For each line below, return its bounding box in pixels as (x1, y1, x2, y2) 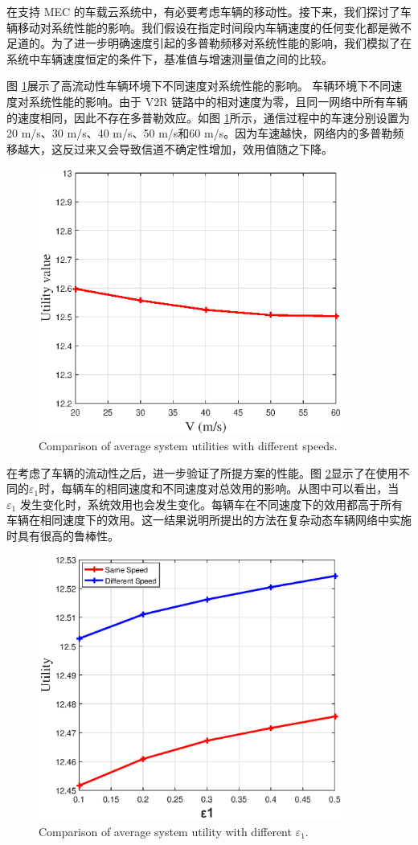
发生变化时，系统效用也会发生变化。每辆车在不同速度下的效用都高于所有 (19, 495, 403, 512)
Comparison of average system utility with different (39, 822, 292, 839)
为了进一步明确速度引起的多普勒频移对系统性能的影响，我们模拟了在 (51, 35, 412, 51)
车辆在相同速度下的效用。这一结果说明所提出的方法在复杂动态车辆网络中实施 (6, 511, 412, 528)
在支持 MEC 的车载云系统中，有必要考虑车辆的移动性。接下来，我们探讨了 (6, 3, 400, 19)
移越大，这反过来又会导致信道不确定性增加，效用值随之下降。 (6, 140, 333, 157)
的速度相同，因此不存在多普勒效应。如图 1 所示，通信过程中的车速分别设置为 (6, 109, 410, 125)
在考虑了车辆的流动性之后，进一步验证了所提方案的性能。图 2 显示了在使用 (6, 464, 399, 481)
